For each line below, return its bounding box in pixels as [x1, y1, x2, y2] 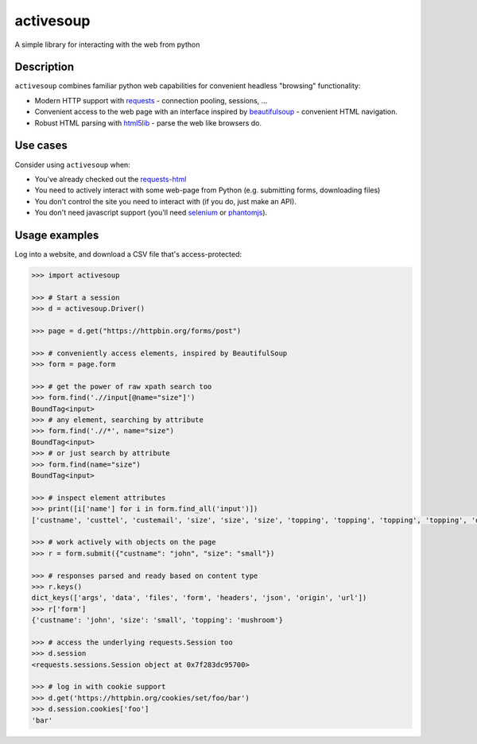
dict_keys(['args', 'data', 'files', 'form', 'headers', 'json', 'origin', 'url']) [31, 593, 367, 603]
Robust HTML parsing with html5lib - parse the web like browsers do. [34, 118, 262, 127]
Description [14, 60, 75, 74]
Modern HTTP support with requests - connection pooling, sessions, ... [34, 95, 268, 105]
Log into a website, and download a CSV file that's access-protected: [14, 250, 242, 258]
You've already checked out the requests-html [34, 174, 187, 184]
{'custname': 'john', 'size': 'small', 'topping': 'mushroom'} [31, 616, 284, 625]
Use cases [14, 139, 68, 153]
